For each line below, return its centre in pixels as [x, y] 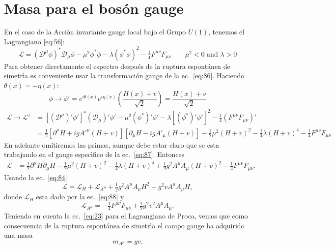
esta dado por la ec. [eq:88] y [80, 197]
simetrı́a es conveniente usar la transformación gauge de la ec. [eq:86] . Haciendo [124, 76]
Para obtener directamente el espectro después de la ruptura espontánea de [117, 66]
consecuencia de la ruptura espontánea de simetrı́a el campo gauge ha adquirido [124, 225]
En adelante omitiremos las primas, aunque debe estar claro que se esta [112, 144]
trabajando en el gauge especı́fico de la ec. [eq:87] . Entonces [94, 154]
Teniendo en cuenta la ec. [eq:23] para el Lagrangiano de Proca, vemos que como [126, 215]
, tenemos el [226, 32]
